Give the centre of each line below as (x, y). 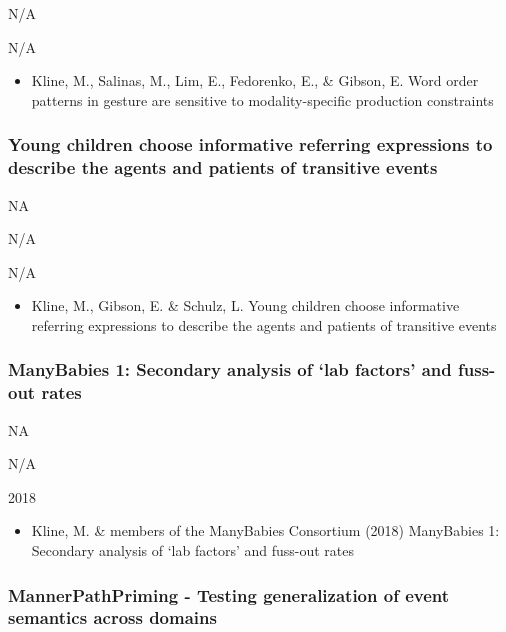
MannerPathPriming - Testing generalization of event (229, 594)
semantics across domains (112, 617)
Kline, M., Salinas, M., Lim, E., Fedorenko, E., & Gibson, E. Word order (255, 80)
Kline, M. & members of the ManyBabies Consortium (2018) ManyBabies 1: (265, 530)
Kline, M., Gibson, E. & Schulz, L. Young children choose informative (245, 305)
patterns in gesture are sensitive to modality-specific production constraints (262, 99)
